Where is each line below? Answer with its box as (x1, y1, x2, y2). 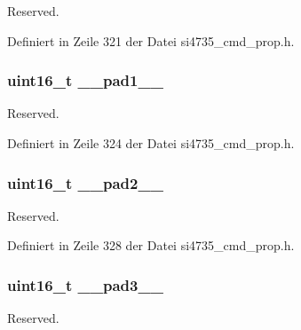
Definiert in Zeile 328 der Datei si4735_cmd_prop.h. (7, 236, 295, 255)
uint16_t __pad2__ (7, 171, 163, 193)
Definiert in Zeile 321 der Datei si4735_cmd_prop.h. (7, 31, 295, 50)
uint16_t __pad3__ (7, 273, 163, 295)
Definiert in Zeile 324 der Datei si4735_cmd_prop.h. (7, 134, 295, 152)
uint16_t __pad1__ (7, 69, 163, 91)
